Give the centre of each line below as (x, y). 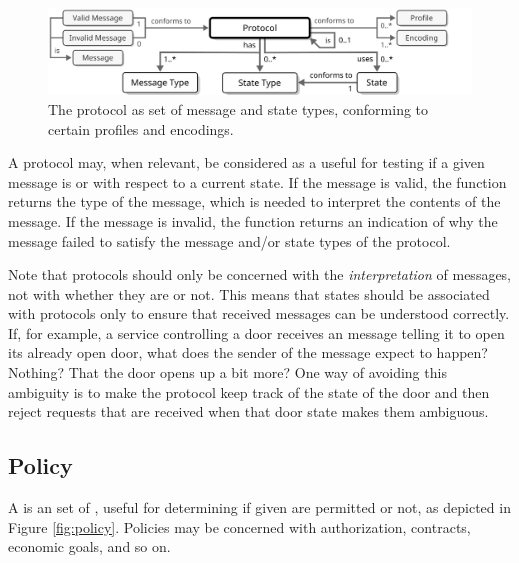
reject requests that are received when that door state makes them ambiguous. (248, 411)
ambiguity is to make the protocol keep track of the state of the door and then (249, 391)
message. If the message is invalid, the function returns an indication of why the (253, 220)
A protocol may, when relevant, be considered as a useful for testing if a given (246, 162)
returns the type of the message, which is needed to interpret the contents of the (254, 201)
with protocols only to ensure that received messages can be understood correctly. (259, 313)
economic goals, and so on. (89, 546)
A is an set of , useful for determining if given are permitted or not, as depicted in (259, 507)
